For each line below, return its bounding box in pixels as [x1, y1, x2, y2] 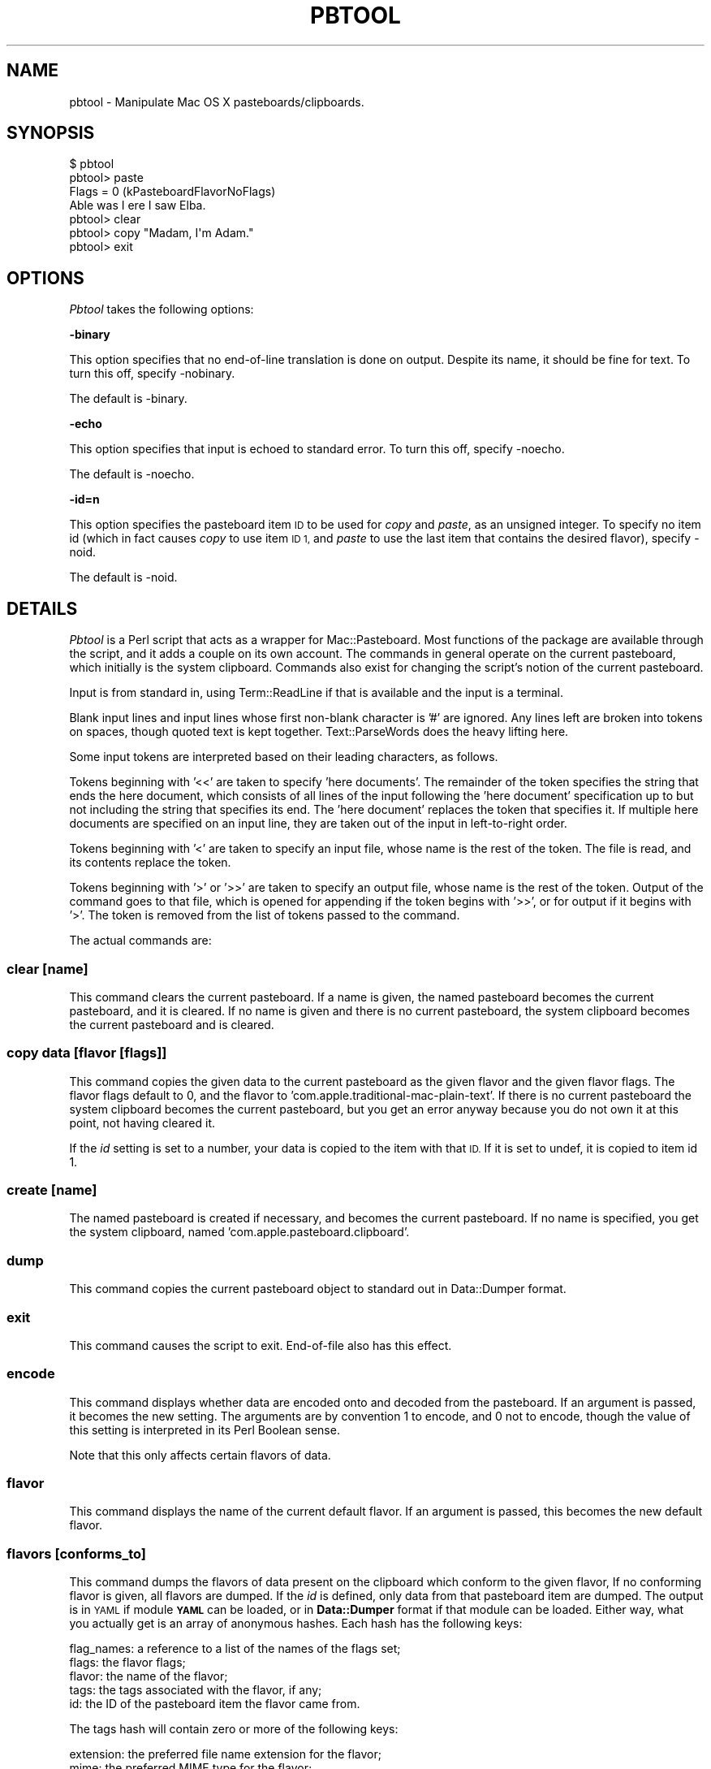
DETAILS [6, 598, 78, 619]
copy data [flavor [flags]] [6, 1045, 167, 1062]
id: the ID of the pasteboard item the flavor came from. [69, 1697, 360, 1711]
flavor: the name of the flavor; [69, 1669, 228, 1684]
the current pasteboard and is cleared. [69, 1017, 274, 1032]
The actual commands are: [69, 933, 212, 948]
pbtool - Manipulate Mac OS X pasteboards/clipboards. [69, 94, 364, 109]
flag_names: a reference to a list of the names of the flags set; [69, 1641, 401, 1656]
